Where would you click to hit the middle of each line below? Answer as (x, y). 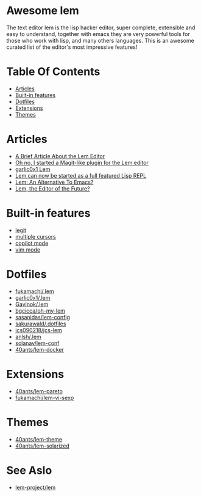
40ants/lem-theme (39, 439)
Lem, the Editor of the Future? (52, 188)
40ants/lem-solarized (42, 446)
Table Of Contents (53, 72)
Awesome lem (43, 11)
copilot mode (32, 243)
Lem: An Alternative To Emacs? (54, 182)
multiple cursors (35, 236)
